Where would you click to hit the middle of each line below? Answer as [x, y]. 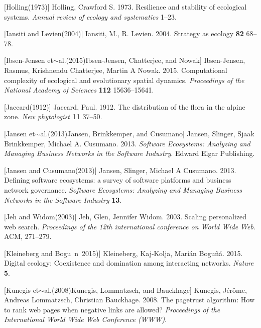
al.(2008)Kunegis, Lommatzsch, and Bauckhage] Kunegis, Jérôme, [146, 290]
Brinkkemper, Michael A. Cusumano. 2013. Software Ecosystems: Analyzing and [127, 143]
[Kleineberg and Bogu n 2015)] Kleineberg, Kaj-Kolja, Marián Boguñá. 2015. [123, 253]
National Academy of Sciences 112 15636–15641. [79, 90]
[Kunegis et [22, 290]
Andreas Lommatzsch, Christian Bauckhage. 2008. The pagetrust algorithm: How [129, 300]
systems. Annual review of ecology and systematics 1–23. [90, 16]
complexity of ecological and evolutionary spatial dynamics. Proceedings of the [124, 80]
